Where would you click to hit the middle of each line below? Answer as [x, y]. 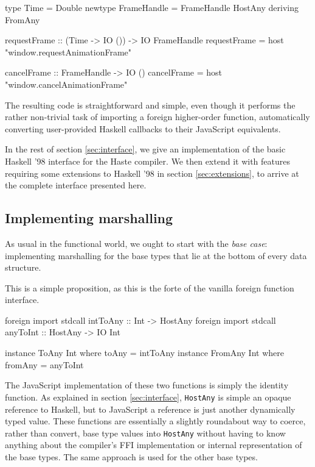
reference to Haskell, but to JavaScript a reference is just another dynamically [150, 409]
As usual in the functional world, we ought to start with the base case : [136, 243]
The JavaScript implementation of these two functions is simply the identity [147, 385]
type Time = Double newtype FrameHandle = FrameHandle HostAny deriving [152, 7]
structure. [23, 267]
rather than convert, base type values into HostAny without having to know [145, 433]
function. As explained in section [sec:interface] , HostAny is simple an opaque [148, 397]
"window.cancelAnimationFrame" [66, 84]
